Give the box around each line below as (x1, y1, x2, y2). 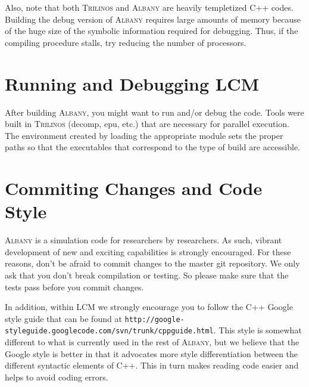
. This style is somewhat (213, 324, 302, 336)
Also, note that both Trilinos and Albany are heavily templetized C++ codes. (5, 1, 294, 13)
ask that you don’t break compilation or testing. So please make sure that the (5, 268, 289, 281)
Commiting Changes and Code (5, 176, 263, 200)
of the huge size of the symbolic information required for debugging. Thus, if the (5, 24, 298, 37)
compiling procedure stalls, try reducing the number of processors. (5, 36, 246, 48)
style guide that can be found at (5, 312, 122, 324)
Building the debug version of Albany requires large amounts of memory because (5, 13, 301, 25)
